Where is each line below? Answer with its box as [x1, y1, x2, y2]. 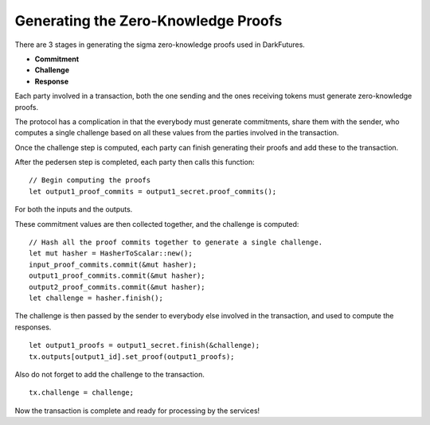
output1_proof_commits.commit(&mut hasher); [29, 271, 206, 280]
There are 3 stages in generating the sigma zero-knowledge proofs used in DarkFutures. [14, 40, 306, 49]
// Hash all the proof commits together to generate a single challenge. [29, 238, 323, 247]
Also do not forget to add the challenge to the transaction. [14, 369, 205, 379]
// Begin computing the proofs [29, 176, 151, 185]
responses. [14, 322, 52, 332]
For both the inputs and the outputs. [14, 205, 133, 214]
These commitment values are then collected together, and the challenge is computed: [14, 219, 299, 228]
